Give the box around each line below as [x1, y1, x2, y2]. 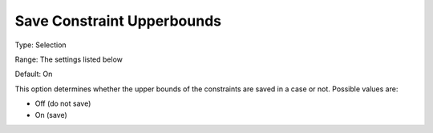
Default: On [14, 69, 53, 79]
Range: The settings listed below [14, 54, 123, 64]
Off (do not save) [34, 99, 91, 108]
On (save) [34, 110, 67, 119]
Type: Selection [14, 40, 67, 50]
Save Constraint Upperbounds [14, 12, 222, 30]
